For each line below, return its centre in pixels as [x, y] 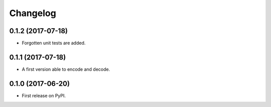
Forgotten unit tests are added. [54, 43]
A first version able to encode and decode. [66, 69]
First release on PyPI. [44, 95]
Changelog [33, 13]
